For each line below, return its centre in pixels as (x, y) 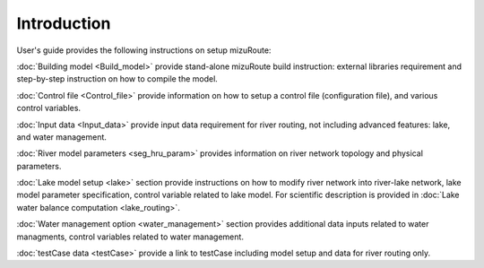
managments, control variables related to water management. (130, 237)
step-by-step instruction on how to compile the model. (117, 79)
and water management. (62, 137)
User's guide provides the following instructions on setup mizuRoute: (144, 50)
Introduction (64, 23)
